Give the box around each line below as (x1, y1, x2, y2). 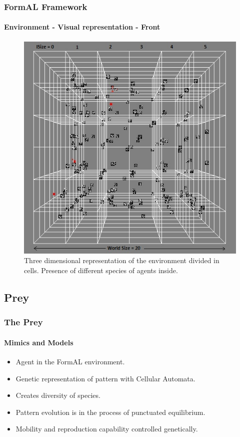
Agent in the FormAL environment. (15, 356, 125, 366)
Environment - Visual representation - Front (4, 22, 160, 32)
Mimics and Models (4, 337, 73, 347)
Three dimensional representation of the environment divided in (24, 255, 219, 266)
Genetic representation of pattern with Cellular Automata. (15, 373, 195, 383)
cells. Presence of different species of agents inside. (24, 265, 178, 275)
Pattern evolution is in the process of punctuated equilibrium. (15, 406, 205, 417)
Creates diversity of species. (15, 390, 100, 400)
